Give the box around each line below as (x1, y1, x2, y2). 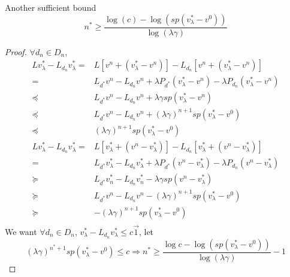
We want (5, 225, 37, 237)
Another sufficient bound (5, 1, 96, 13)
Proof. (5, 45, 27, 58)
